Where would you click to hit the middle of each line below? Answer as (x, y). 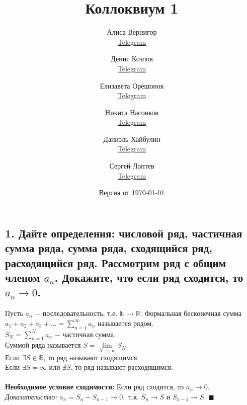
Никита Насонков (132, 112)
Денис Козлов (132, 59)
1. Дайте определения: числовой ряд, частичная (124, 233)
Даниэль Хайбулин (132, 139)
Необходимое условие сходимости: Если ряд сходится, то (95, 387)
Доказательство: (31, 396)
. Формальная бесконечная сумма (191, 313)
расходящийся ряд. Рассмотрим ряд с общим (115, 262)
